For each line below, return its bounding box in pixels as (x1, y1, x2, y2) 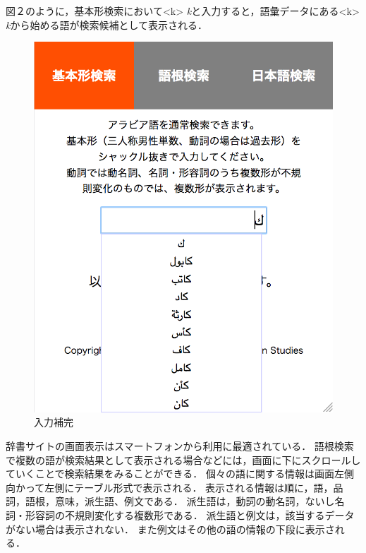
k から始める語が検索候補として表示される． (6, 17, 208, 32)
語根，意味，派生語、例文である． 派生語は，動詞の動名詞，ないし (25, 494, 335, 509)
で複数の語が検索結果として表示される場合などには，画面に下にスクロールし (6, 452, 361, 467)
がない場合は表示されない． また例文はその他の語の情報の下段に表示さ (6, 521, 335, 536)
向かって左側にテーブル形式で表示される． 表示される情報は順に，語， (6, 480, 334, 494)
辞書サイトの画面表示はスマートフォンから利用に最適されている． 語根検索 (6, 439, 354, 453)
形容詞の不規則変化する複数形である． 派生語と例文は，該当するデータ (25, 507, 355, 522)
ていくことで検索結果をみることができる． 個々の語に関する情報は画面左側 (6, 466, 354, 481)
